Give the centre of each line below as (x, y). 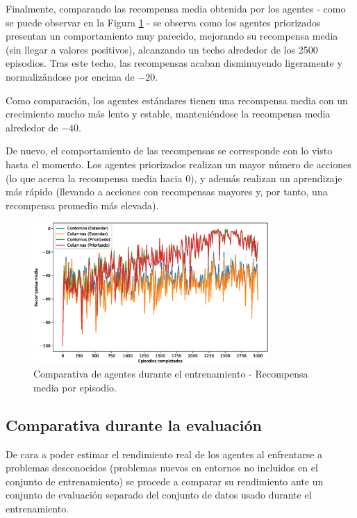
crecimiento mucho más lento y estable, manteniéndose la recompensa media (168, 114)
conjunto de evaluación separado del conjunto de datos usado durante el (159, 495)
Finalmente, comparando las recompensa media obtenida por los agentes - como (176, 8)
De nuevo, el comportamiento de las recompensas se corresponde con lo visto (169, 151)
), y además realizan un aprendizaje (266, 178)
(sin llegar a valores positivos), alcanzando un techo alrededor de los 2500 (162, 49)
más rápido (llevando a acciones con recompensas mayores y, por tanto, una (167, 192)
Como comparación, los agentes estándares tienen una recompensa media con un (177, 100)
